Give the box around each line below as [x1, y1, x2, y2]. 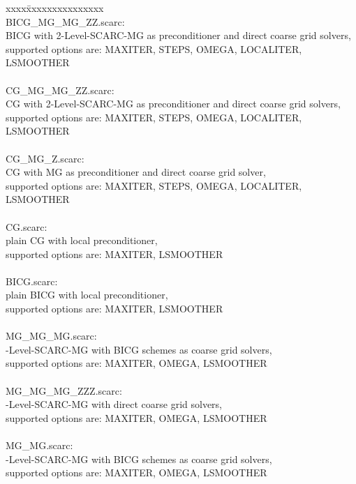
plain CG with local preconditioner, [6, 233, 158, 248]
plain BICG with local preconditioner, [6, 287, 168, 302]
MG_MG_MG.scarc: [6, 328, 97, 343]
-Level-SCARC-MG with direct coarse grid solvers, [6, 397, 223, 411]
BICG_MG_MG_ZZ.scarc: [6, 14, 125, 29]
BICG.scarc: [6, 273, 58, 288]
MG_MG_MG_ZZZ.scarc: [6, 383, 122, 398]
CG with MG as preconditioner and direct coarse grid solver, [6, 165, 266, 179]
